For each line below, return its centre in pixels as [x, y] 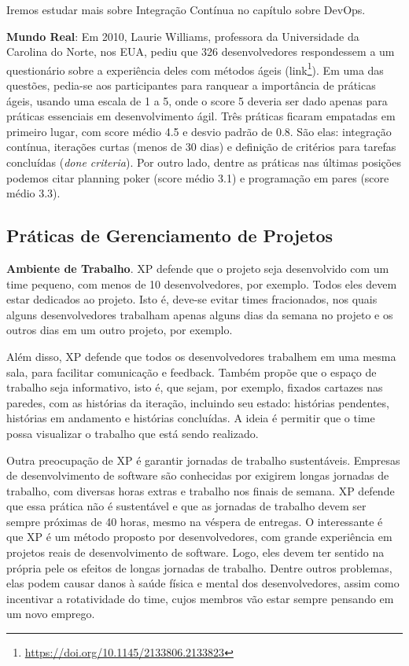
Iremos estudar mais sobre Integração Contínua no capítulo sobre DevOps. [186, 9]
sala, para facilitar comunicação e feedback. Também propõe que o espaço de [192, 372]
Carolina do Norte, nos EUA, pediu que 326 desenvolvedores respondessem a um [201, 52]
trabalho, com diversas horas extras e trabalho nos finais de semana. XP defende [201, 490]
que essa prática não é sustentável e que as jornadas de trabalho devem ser [186, 506]
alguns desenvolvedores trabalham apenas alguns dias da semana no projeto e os [200, 314]
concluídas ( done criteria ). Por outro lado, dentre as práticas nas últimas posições [204, 162]
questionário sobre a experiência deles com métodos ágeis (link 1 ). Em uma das [195, 68]
